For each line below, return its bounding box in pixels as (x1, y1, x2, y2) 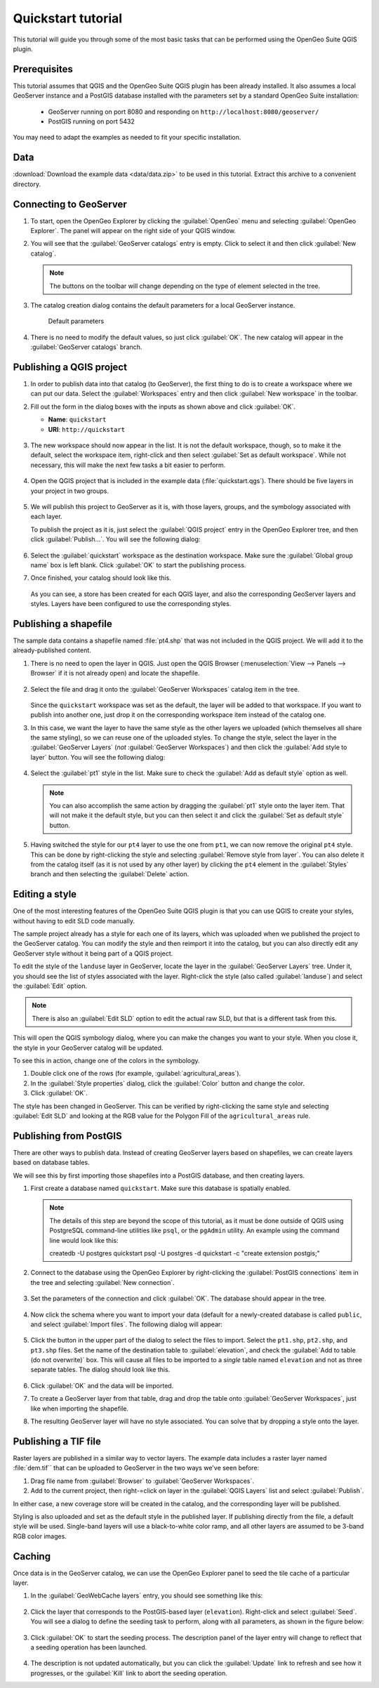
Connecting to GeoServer (13, 198, 128, 210)
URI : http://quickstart (48, 425, 126, 433)
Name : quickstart (48, 415, 107, 424)
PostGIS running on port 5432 (48, 117, 135, 126)
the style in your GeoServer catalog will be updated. (13, 1043, 164, 1052)
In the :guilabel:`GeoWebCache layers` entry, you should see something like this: (30, 1591, 263, 1600)
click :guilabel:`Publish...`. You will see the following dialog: (30, 535, 201, 543)
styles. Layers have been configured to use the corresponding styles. (30, 600, 232, 608)
